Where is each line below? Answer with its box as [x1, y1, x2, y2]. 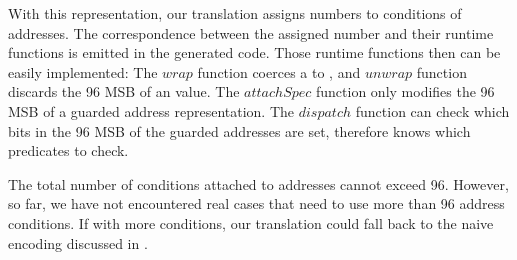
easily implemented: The [8, 61, 158, 82]
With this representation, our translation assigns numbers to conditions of [8, 3, 462, 23]
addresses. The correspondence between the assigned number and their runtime [8, 22, 494, 43]
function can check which [355, 100, 510, 121]
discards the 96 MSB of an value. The [8, 81, 240, 102]
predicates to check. [8, 140, 129, 161]
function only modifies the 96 [316, 81, 495, 102]
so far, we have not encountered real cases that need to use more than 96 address [8, 193, 505, 214]
